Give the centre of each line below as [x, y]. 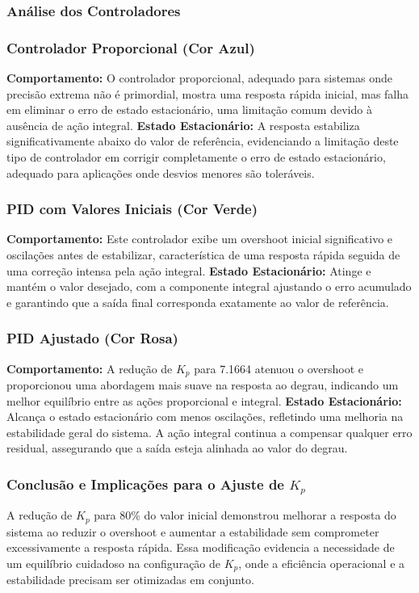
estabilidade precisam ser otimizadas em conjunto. [130, 580]
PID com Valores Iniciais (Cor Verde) [132, 209]
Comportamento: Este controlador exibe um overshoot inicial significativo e [200, 239]
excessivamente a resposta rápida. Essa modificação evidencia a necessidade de [201, 547]
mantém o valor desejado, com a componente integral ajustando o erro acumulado [209, 286]
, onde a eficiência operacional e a [322, 564]
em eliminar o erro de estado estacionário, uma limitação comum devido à [189, 109]
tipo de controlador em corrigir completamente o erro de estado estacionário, [196, 157]
